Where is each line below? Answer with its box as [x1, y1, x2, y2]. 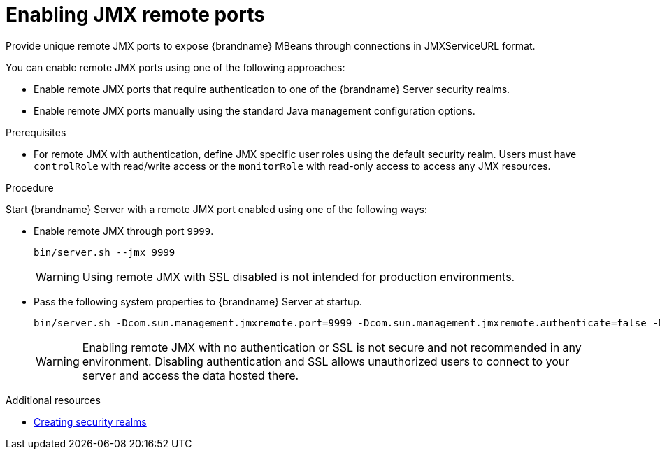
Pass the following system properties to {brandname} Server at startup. [34, 295, 362, 308]
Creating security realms [34, 415, 147, 428]
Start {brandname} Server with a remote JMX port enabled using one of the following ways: [6, 203, 428, 215]
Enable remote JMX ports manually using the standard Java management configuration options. [34, 104, 475, 117]
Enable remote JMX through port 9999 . [34, 224, 214, 237]
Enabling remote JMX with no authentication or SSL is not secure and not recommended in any [82, 340, 582, 354]
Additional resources [6, 393, 101, 406]
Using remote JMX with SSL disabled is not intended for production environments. [82, 269, 515, 284]
